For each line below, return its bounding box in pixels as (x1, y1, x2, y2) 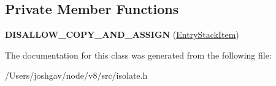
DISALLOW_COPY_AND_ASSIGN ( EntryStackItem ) (5, 28, 239, 41)
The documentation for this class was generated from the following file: (5, 48, 272, 61)
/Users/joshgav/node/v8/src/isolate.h (5, 69, 148, 82)
